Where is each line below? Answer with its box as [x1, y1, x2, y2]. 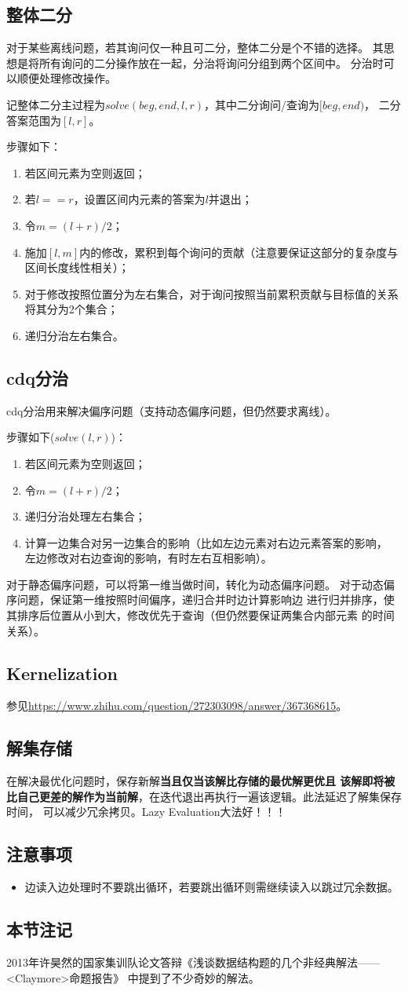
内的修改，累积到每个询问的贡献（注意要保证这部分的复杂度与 [79, 243, 399, 260]
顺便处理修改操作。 [16, 70, 116, 86]
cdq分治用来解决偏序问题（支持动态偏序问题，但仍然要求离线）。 [6, 402, 337, 419]
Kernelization [6, 660, 118, 685]
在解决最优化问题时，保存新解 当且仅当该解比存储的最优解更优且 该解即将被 [6, 773, 395, 789]
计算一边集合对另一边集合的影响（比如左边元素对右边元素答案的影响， [24, 534, 388, 550]
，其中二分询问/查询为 [204, 96, 320, 112]
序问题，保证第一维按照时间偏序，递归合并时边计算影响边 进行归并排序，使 [6, 591, 395, 608]
